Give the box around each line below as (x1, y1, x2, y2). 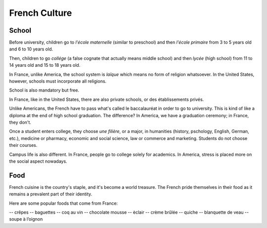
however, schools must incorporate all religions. (9, 78, 107, 84)
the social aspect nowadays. (9, 158, 68, 164)
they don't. (9, 119, 32, 125)
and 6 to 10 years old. (9, 46, 53, 52)
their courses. (9, 142, 38, 148)
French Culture (9, 7, 72, 18)
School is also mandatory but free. (9, 87, 79, 93)
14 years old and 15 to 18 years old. (9, 62, 81, 68)
